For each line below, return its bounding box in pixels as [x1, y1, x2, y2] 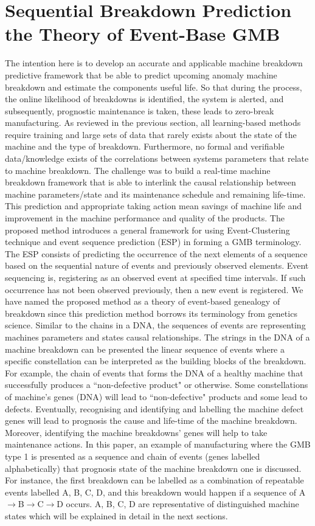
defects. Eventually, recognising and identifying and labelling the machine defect [5, 402, 304, 415]
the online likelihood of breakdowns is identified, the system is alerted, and [5, 92, 284, 105]
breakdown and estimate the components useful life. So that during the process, [5, 80, 302, 93]
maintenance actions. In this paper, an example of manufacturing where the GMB [5, 438, 311, 451]
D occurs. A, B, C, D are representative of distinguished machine [57, 497, 299, 510]
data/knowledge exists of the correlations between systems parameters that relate [5, 152, 309, 165]
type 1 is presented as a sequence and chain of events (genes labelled [5, 449, 260, 462]
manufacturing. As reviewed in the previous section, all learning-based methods [5, 116, 301, 129]
